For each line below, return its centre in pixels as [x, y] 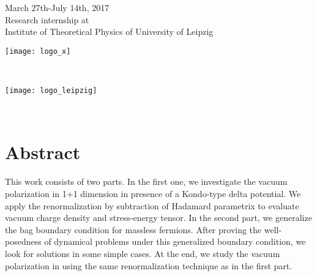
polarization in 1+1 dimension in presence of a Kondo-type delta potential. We [153, 193]
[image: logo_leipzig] [51, 91]
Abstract [43, 152]
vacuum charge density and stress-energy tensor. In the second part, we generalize [158, 218]
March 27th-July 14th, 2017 [57, 7]
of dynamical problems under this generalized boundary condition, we [175, 241]
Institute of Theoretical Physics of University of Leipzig [109, 32]
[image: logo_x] [38, 51]
